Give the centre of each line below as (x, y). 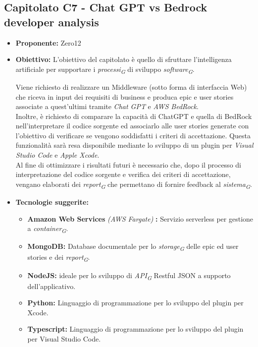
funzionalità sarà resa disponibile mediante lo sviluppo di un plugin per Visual (134, 145)
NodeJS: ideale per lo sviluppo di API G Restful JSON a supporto (129, 276)
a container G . (48, 229)
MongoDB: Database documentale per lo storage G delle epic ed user (133, 247)
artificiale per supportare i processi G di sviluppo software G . (105, 69)
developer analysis (52, 22)
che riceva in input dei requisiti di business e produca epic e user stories (125, 96)
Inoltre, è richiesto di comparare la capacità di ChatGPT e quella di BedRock (134, 116)
